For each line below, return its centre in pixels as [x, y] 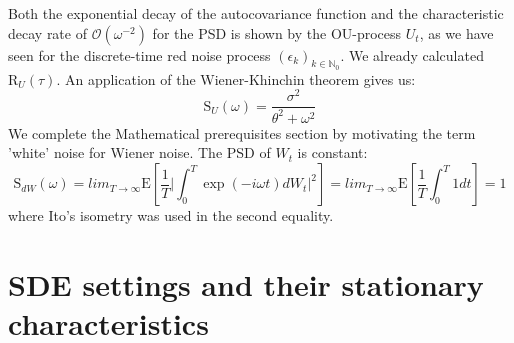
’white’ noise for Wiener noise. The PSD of [139, 152]
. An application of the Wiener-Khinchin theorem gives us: [236, 78]
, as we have [456, 32]
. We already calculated [412, 54]
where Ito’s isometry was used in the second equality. [171, 215]
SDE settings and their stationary [246, 283]
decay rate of [47, 32]
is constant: [332, 152]
